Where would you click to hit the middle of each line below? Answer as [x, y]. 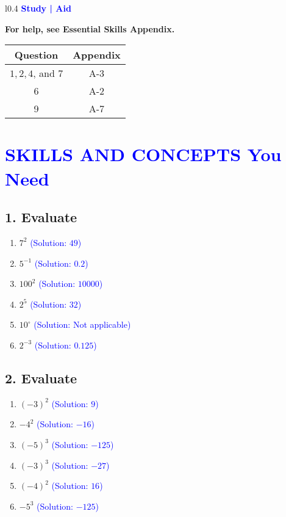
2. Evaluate [41, 378]
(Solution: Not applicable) [82, 324]
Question [36, 55]
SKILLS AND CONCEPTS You [143, 154]
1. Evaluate [41, 217]
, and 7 [48, 73]
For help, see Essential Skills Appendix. [90, 28]
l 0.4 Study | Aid [38, 8]
